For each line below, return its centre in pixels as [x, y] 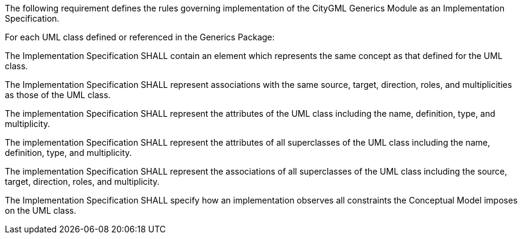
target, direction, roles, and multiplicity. [82, 182]
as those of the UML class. [58, 95]
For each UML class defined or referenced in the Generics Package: [140, 37]
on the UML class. [41, 210]
